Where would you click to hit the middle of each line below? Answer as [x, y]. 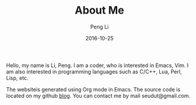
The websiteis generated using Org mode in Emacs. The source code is [93, 89]
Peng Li [99, 27]
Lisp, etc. [17, 78]
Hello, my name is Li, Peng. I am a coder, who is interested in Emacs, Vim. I [97, 65]
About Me [99, 10]
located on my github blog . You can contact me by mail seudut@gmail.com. [98, 96]
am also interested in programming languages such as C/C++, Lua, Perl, [94, 71]
